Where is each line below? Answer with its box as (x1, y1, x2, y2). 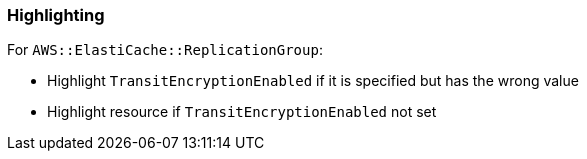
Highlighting (7, 5, 105, 25)
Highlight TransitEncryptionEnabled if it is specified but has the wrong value (47, 72, 579, 90)
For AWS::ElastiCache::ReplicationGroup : (7, 41, 323, 59)
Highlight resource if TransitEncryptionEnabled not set (47, 103, 437, 121)
